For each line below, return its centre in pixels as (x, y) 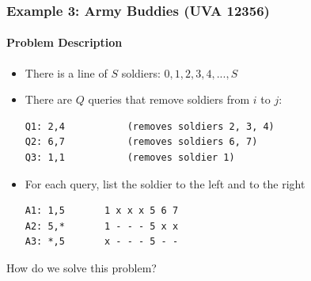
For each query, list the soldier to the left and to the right (165, 183)
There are (48, 99)
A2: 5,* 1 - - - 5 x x (102, 226)
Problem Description (64, 42)
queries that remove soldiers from (169, 99)
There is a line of (66, 72)
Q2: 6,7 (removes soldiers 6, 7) (141, 142)
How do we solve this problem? (82, 267)
